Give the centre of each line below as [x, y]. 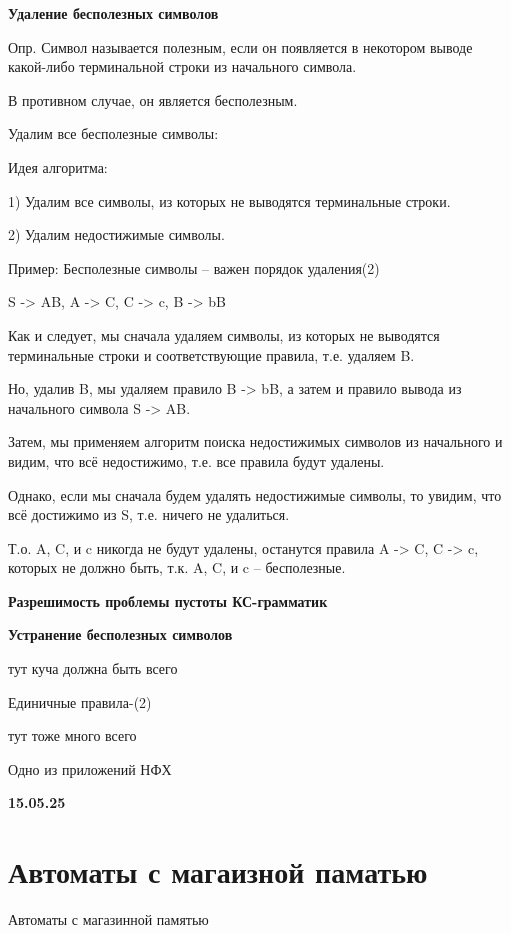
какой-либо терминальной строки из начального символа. [182, 66]
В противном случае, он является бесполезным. [153, 99]
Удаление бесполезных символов [113, 13]
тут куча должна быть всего [93, 668]
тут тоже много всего [72, 735]
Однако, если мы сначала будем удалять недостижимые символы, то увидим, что [255, 494]
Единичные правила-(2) [80, 701]
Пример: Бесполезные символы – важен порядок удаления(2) [194, 267]
